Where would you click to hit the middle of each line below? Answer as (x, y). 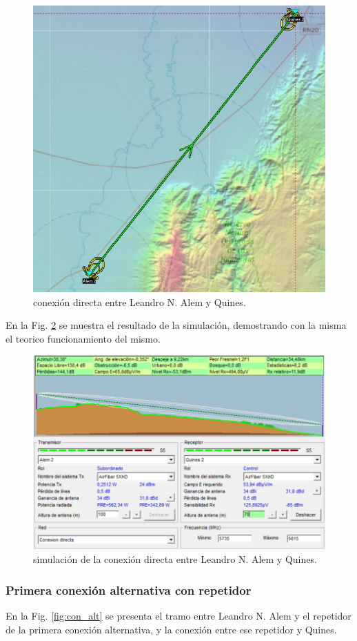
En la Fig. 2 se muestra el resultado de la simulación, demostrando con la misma (176, 325)
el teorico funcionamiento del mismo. (83, 338)
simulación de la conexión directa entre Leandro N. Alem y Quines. (175, 559)
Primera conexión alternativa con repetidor (129, 590)
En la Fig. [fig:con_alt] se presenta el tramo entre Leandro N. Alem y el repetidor (178, 616)
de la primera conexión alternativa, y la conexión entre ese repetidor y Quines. (171, 629)
